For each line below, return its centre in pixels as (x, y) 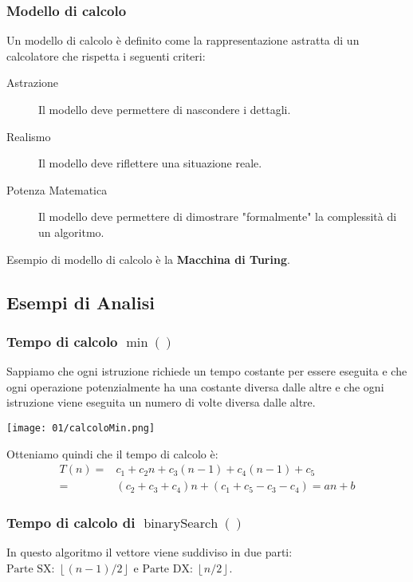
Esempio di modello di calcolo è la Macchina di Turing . (148, 259)
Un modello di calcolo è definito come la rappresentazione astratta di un (183, 40)
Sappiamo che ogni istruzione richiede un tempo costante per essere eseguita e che (207, 371)
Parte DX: (167, 570)
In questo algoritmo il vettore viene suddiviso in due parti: (149, 552)
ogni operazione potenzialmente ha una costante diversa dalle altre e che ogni (195, 386)
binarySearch (181, 524)
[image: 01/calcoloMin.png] (81, 428)
